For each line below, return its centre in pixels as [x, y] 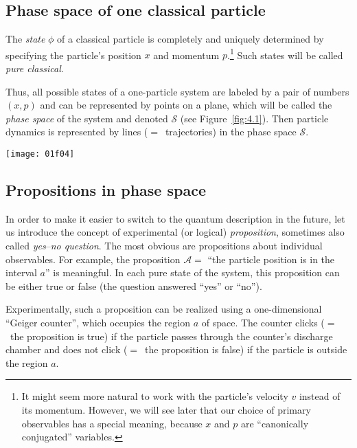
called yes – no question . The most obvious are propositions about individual [164, 246]
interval [21, 272]
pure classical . [35, 68]
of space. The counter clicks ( [263, 323]
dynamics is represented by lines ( [77, 132]
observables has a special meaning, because [112, 423]
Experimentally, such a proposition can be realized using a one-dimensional [164, 309]
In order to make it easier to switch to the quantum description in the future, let [175, 218]
